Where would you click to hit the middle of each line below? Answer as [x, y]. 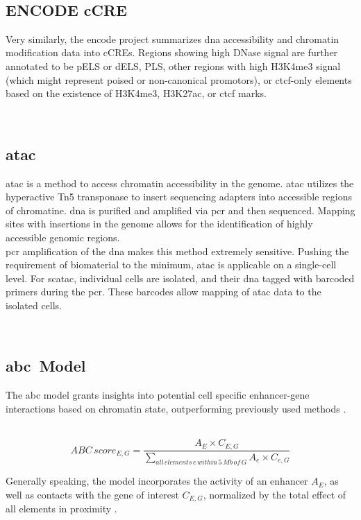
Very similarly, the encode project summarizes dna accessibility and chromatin [173, 38]
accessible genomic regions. [63, 237]
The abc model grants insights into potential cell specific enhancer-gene [158, 395]
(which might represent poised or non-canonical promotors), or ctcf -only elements [179, 79]
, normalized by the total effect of [275, 494]
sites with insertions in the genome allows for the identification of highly [159, 224]
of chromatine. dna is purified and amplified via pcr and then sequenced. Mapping [180, 210]
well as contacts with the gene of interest [92, 494]
